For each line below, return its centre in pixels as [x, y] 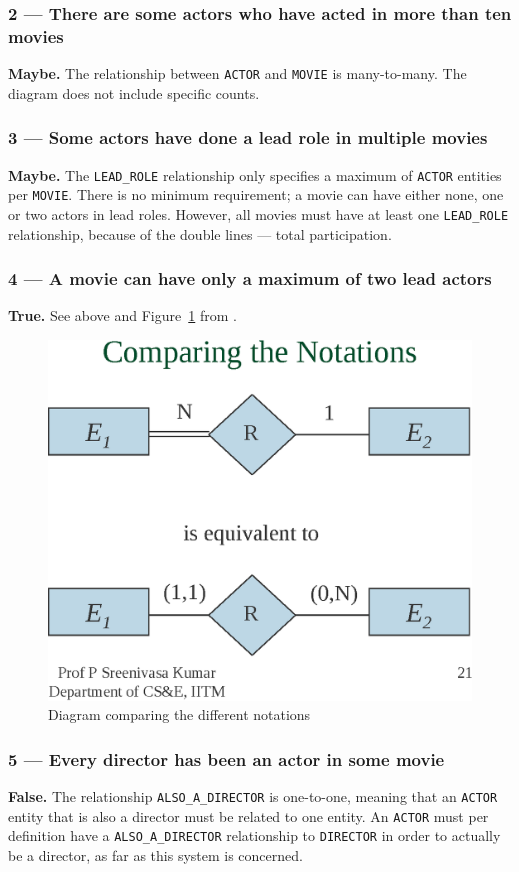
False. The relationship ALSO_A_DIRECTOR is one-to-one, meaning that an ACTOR [253, 796]
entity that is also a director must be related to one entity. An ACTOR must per [248, 815]
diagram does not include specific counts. [134, 92]
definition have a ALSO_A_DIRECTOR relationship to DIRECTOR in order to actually [254, 835]
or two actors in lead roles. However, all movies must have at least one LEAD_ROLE [258, 213]
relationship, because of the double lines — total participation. [200, 233]
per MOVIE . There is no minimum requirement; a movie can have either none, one [256, 194]
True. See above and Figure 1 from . [122, 315]
